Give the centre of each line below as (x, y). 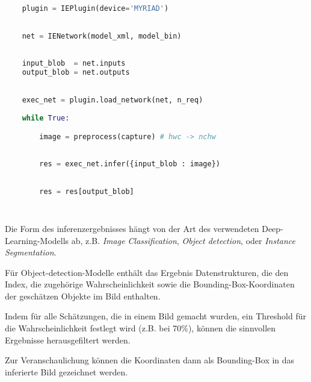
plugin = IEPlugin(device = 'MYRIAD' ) (95, 8)
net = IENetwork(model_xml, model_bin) (102, 36)
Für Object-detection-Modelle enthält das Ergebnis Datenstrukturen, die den (147, 272)
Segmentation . (31, 252)
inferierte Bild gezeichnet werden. (66, 371)
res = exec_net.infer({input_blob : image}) (130, 164)
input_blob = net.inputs (74, 63)
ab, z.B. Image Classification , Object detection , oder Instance (183, 240)
